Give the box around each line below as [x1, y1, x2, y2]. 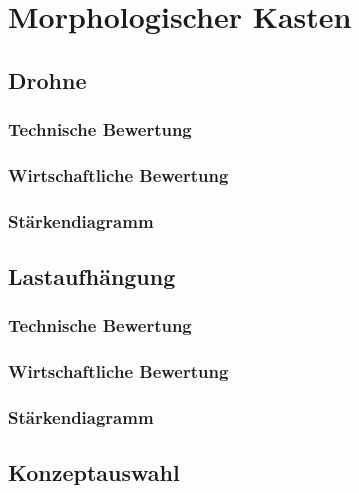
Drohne [8, 64, 87, 95]
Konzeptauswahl [8, 457, 180, 488]
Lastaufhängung [8, 261, 176, 292]
